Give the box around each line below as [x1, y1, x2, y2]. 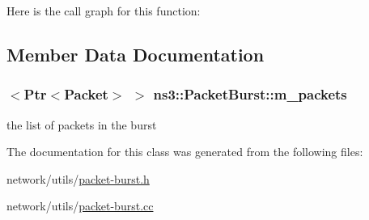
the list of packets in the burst [6, 116, 157, 133]
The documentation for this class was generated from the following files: [6, 143, 363, 160]
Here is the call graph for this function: [6, 2, 201, 19]
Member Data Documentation [6, 41, 265, 66]
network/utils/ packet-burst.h [6, 170, 150, 187]
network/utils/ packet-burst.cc [6, 197, 154, 214]
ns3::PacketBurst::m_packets [153, 84, 347, 104]
